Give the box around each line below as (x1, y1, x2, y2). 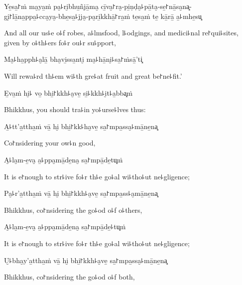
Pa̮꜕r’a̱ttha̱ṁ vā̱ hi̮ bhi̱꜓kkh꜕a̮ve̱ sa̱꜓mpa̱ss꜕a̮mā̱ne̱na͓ (4, 188, 158, 198)
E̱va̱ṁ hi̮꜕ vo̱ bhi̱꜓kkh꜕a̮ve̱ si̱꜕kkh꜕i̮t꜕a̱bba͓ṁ (4, 87, 133, 98)
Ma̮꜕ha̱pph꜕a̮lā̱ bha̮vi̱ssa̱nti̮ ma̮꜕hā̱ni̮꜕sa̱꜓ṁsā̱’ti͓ (4, 54, 143, 64)
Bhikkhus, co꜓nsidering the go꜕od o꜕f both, (4, 272, 135, 282)
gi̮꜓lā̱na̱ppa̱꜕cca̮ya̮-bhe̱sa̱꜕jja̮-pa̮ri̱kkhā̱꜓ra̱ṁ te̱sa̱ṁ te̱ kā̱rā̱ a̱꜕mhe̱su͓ (4, 10, 202, 21)
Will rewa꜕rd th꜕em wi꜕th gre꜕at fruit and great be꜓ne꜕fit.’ (4, 70, 182, 81)
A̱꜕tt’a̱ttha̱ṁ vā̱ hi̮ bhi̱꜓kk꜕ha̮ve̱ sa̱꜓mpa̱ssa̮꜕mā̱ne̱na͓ (4, 121, 158, 131)
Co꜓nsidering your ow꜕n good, (4, 138, 96, 148)
